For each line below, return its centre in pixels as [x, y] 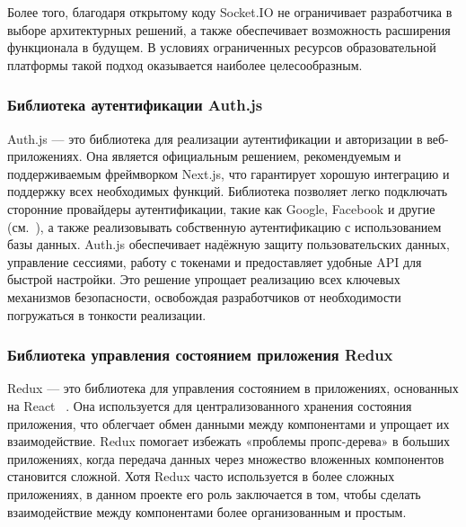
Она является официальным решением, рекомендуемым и [244, 156]
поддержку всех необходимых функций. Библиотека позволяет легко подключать [228, 191]
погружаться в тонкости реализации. [107, 314]
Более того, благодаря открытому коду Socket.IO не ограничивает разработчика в [230, 12]
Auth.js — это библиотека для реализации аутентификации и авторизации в [215, 138]
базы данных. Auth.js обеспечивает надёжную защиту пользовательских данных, [229, 244]
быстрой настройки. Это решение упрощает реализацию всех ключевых [204, 279]
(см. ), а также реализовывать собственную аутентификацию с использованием [224, 226]
